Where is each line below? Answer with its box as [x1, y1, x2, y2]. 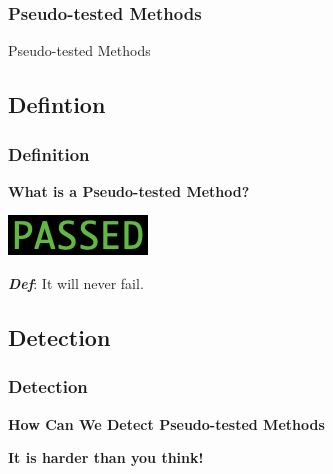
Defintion [8, 89, 106, 120]
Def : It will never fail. [8, 273, 144, 293]
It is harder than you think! [8, 447, 204, 468]
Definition [8, 141, 90, 166]
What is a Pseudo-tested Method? [8, 180, 250, 201]
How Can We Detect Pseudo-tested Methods [8, 413, 325, 434]
